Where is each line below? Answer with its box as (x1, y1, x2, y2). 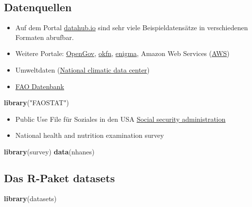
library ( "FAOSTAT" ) (4, 97, 69, 108)
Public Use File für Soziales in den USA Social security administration (15, 113, 226, 124)
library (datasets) (4, 193, 57, 203)
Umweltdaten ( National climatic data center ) (15, 64, 150, 75)
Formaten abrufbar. (15, 32, 74, 42)
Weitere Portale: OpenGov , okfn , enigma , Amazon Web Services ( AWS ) (15, 48, 230, 58)
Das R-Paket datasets (4, 170, 115, 185)
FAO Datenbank (15, 81, 64, 91)
